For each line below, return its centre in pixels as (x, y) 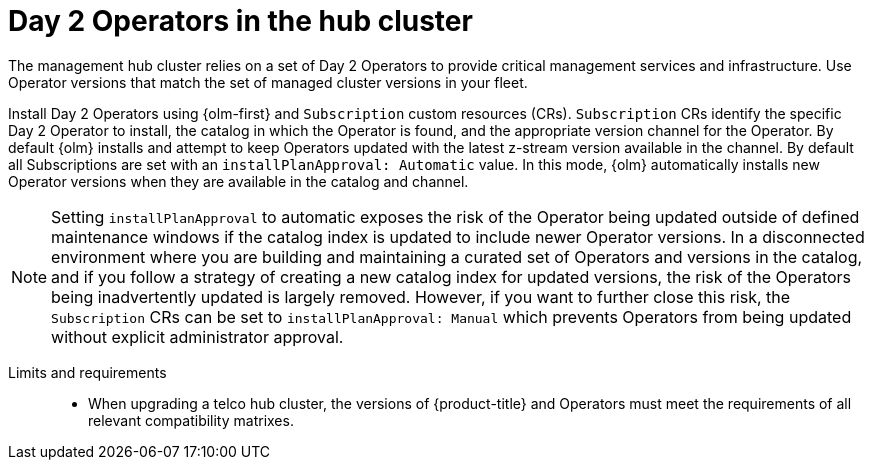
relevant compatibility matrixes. (191, 420)
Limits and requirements (87, 372)
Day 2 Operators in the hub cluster (240, 21)
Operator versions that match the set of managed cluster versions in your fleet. (268, 82)
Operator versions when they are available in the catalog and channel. (238, 181)
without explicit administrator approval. (197, 336)
